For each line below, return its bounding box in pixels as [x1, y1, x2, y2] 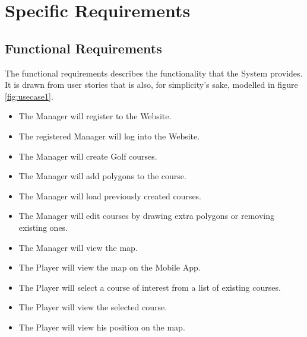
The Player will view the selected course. [18, 301, 167, 313]
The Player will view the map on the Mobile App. [18, 261, 201, 274]
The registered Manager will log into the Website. [18, 129, 200, 142]
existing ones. [18, 221, 68, 233]
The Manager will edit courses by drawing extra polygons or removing [18, 209, 274, 222]
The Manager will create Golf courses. [18, 150, 157, 162]
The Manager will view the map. [18, 241, 138, 253]
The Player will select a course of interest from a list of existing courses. [18, 281, 281, 293]
